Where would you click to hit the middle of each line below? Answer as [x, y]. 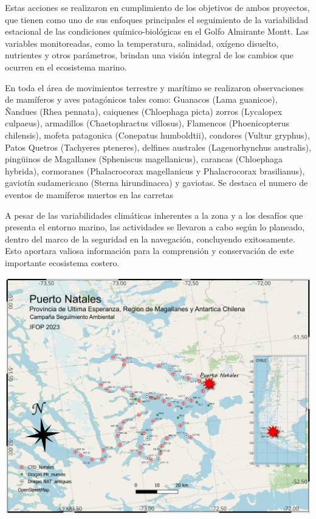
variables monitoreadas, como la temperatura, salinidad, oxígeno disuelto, [142, 43]
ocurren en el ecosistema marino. [66, 67]
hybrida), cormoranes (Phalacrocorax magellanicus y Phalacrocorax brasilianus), [155, 170]
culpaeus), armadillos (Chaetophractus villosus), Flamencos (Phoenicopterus [147, 123]
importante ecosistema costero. [62, 262]
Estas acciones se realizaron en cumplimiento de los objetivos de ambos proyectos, [157, 7]
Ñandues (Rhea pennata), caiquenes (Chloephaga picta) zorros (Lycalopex [144, 111]
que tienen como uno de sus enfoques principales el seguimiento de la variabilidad [157, 19]
